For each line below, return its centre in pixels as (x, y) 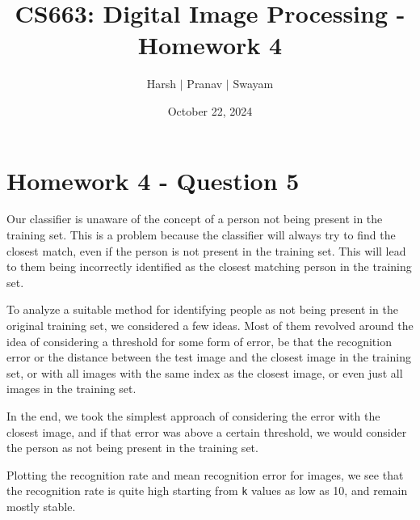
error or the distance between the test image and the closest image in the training (209, 357)
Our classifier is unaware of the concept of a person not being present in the (195, 219)
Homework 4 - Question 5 (153, 180)
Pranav (205, 84)
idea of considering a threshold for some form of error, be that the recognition (199, 341)
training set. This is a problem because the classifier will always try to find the (201, 235)
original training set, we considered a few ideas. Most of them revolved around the (210, 325)
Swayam (253, 84)
